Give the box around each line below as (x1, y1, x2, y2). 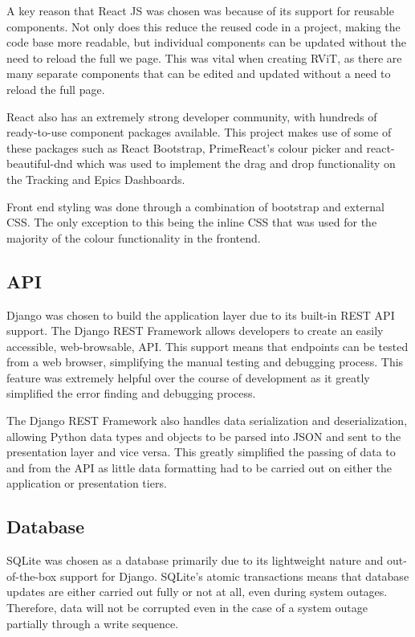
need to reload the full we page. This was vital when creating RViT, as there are (6, 49, 402, 66)
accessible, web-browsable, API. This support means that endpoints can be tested (6, 337, 409, 354)
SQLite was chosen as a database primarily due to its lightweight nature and (6, 552, 384, 569)
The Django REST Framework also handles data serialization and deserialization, (6, 412, 408, 429)
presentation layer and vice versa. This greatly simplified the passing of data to (6, 443, 396, 460)
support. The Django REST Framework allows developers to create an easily (6, 322, 384, 339)
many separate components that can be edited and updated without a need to (6, 65, 391, 82)
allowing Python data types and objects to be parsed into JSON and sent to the (6, 427, 401, 444)
